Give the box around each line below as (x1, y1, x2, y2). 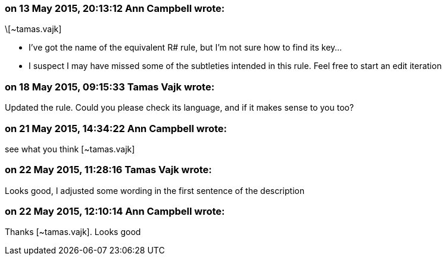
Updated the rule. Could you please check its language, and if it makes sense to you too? (5, 102, 354, 113)
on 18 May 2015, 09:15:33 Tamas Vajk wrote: (5, 80, 215, 93)
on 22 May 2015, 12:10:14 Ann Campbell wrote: (5, 205, 225, 217)
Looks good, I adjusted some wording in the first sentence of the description (5, 185, 305, 196)
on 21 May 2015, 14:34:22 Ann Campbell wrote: (5, 122, 227, 134)
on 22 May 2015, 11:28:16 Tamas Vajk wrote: (5, 164, 212, 176)
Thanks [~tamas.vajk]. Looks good (5, 227, 141, 237)
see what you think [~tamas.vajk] (5, 143, 135, 154)
